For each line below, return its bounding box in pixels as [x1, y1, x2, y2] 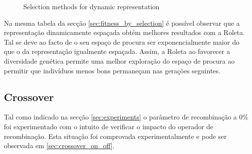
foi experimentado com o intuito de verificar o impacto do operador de [4, 121, 214, 131]
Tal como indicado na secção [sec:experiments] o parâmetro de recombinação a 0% [4, 112, 249, 122]
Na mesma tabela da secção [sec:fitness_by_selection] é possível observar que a [4, 17, 240, 28]
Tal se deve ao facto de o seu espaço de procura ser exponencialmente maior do [4, 36, 239, 47]
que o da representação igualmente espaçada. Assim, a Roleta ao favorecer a [4, 46, 230, 56]
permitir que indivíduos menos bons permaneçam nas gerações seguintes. [4, 65, 220, 75]
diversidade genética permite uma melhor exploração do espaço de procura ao [4, 55, 235, 66]
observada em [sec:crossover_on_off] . [4, 140, 115, 151]
